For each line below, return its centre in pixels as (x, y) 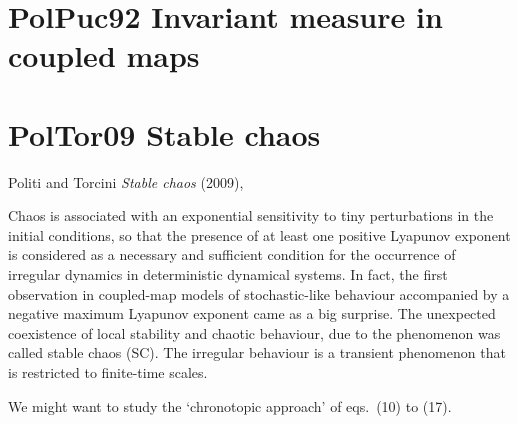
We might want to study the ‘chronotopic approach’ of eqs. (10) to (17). (230, 405)
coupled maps (104, 55)
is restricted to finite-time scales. (108, 372)
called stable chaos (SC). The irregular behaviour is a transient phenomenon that (257, 352)
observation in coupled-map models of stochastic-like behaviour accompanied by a (259, 293)
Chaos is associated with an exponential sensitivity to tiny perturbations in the (251, 215)
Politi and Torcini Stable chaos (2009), (126, 181)
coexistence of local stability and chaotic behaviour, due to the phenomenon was (254, 332)
